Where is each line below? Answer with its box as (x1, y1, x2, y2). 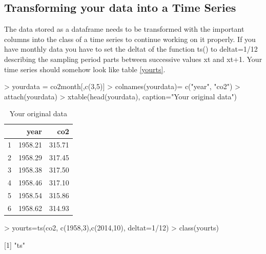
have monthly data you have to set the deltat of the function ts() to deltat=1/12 (4, 44, 258, 54)
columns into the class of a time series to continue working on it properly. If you (4, 33, 256, 44)
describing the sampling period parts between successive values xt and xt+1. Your (4, 53, 262, 64)
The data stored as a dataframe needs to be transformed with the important (4, 24, 244, 34)
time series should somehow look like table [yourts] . (4, 63, 166, 74)
